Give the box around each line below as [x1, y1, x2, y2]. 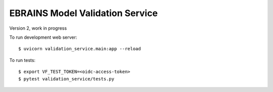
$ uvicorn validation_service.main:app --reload [18, 46, 141, 52]
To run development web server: [9, 34, 77, 40]
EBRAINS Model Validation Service [9, 8, 158, 19]
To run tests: [9, 57, 35, 63]
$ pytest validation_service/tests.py [18, 76, 115, 81]
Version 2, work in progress [9, 25, 67, 31]
